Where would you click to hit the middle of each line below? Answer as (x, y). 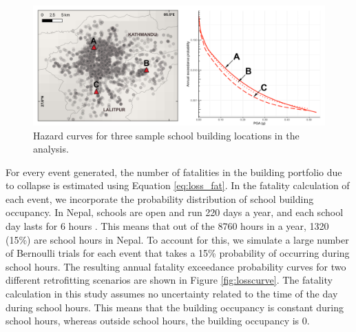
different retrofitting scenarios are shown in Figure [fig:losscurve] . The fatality (169, 280)
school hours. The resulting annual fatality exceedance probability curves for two (176, 266)
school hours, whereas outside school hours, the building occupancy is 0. (158, 321)
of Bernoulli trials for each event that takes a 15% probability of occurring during (178, 253)
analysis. (51, 149)
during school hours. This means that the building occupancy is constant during (175, 307)
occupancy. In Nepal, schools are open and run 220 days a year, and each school (175, 212)
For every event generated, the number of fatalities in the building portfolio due (174, 172)
